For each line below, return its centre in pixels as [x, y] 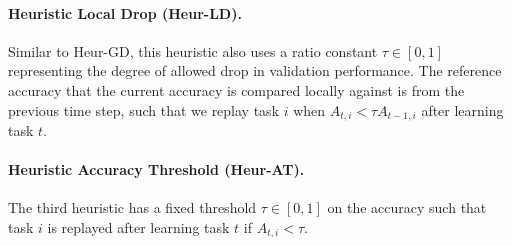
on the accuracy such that [407, 207]
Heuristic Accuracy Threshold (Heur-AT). [156, 169]
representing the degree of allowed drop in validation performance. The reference [255, 70]
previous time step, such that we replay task [144, 109]
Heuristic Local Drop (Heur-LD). [125, 12]
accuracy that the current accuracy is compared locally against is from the [236, 89]
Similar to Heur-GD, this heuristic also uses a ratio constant [193, 50]
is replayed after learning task [138, 227]
